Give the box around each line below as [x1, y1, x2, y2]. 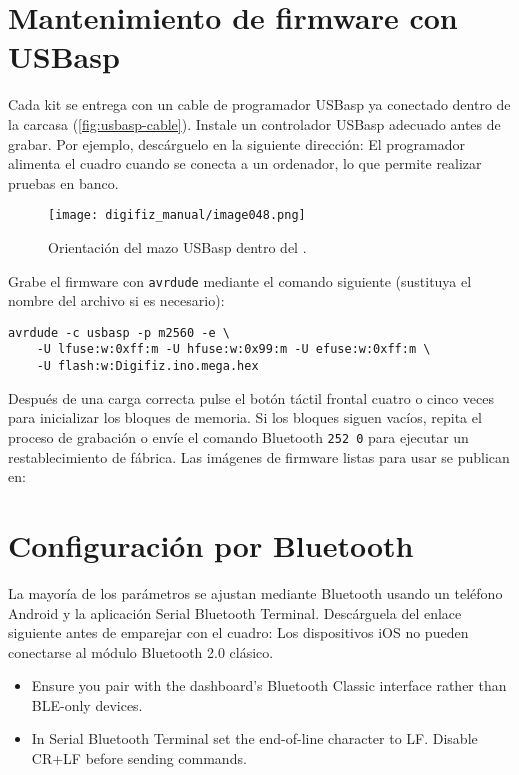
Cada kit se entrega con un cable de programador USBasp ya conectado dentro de [8, 94, 511, 115]
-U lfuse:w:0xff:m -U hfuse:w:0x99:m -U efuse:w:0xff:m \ [36, 342, 431, 357]
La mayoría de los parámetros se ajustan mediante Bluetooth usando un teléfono [8, 582, 503, 603]
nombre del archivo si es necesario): [8, 290, 225, 311]
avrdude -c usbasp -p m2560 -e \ [8, 325, 230, 340]
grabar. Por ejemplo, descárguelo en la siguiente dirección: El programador [8, 133, 466, 154]
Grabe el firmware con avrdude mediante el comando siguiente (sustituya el [8, 270, 472, 291]
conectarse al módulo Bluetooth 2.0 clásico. [8, 641, 274, 662]
